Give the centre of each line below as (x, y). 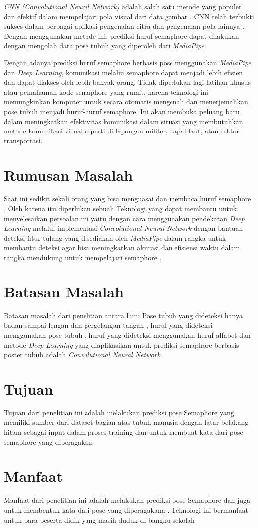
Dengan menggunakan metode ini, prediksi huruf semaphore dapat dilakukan (122, 36)
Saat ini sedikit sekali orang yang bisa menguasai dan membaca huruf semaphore (128, 198)
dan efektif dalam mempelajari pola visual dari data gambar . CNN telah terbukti (129, 16)
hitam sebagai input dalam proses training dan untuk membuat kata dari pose (124, 432)
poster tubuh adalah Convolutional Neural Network (82, 354)
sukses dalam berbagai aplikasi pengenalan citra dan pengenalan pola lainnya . (124, 26)
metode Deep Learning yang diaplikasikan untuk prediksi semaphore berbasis (122, 344)
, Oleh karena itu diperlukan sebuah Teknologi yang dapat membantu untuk (121, 208)
